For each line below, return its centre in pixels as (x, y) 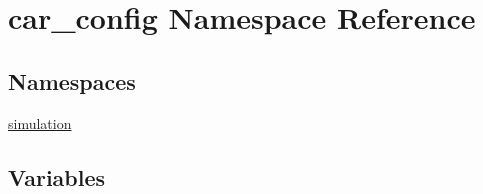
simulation (40, 122)
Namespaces (72, 80)
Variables (57, 176)
